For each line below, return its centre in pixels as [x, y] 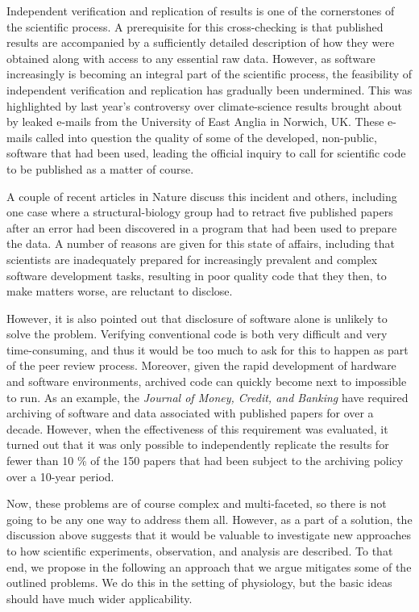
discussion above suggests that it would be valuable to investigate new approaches [209, 535]
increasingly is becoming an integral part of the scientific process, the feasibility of [209, 74]
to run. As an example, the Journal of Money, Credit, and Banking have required [207, 397]
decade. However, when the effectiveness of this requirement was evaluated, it [197, 428]
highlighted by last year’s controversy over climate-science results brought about [205, 105]
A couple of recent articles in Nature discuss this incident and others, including [202, 196]
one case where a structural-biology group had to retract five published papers [200, 212]
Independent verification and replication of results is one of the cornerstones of [201, 10]
